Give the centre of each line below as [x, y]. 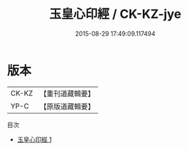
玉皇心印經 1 [34, 139]
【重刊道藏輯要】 [67, 94]
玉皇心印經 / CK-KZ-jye [115, 14]
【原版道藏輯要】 [67, 106]
